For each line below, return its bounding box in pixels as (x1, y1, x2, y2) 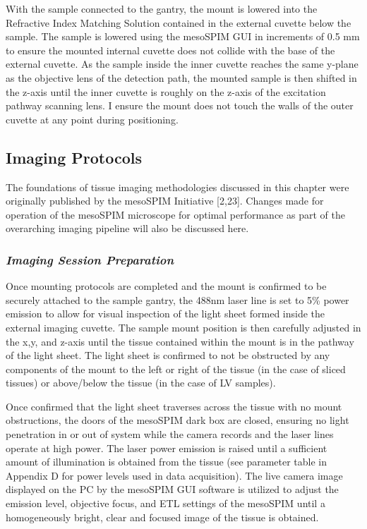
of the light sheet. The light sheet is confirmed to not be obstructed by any (6, 348, 330, 363)
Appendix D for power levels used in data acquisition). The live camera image (6, 468, 343, 482)
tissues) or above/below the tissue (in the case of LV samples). (6, 375, 276, 390)
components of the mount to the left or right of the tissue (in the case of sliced (6, 361, 346, 376)
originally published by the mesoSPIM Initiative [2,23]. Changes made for (6, 193, 324, 208)
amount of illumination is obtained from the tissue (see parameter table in (6, 454, 327, 469)
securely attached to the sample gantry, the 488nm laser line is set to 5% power (6, 292, 349, 307)
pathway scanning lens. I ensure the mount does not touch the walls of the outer (6, 98, 354, 113)
